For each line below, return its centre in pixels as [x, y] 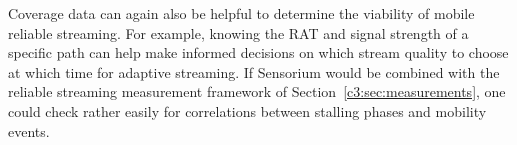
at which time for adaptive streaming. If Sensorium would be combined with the [254, 71]
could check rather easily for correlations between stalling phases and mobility [247, 110]
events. [29, 130]
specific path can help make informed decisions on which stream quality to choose [258, 52]
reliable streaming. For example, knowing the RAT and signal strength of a [238, 32]
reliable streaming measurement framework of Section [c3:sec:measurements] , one [257, 91]
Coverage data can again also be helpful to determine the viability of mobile [241, 13]
